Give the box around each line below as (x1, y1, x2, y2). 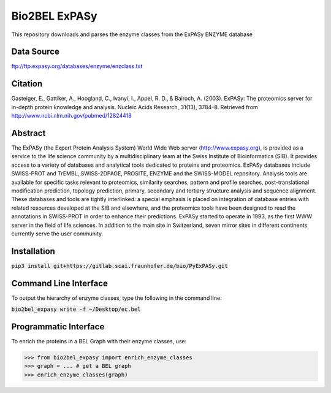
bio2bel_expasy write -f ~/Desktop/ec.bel (11, 306, 141, 313)
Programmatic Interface (11, 321, 105, 332)
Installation (11, 246, 55, 256)
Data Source (11, 47, 59, 57)
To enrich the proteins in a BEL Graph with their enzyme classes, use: (11, 338, 187, 345)
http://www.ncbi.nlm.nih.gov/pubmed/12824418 (11, 112, 132, 120)
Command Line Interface (11, 278, 108, 288)
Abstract (11, 128, 46, 138)
